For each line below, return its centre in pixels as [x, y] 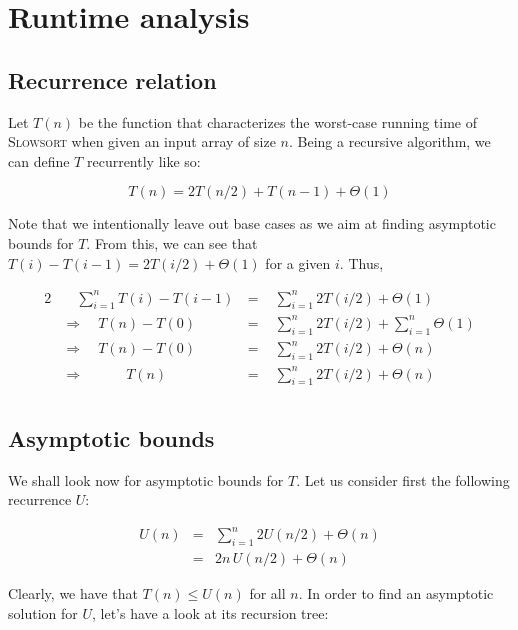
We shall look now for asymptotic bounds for [146, 479]
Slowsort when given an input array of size [142, 141]
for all [267, 593]
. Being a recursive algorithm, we [389, 141]
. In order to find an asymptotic [396, 593]
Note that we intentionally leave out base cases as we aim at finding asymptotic [252, 223]
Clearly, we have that [73, 593]
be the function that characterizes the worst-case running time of [278, 121]
